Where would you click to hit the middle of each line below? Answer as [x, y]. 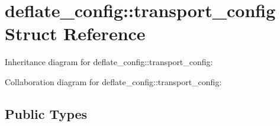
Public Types [46, 113]
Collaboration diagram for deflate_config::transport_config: [113, 81]
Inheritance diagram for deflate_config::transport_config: [109, 62]
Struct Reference [75, 33]
